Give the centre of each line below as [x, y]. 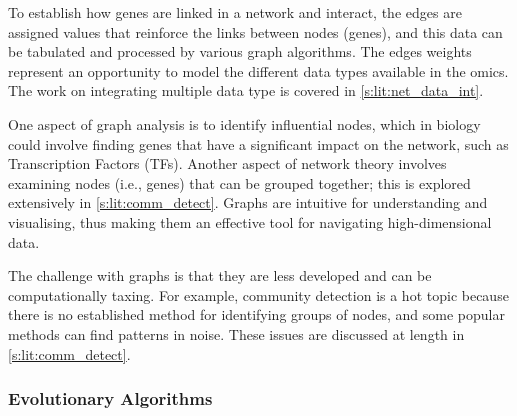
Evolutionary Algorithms [110, 398]
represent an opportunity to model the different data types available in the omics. [258, 70]
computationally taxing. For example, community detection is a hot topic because [258, 294]
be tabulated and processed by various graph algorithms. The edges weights [240, 51]
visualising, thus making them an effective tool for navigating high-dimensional [250, 221]
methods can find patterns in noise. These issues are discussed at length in [236, 333]
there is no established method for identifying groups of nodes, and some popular [256, 314]
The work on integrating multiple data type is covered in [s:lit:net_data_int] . [246, 90]
